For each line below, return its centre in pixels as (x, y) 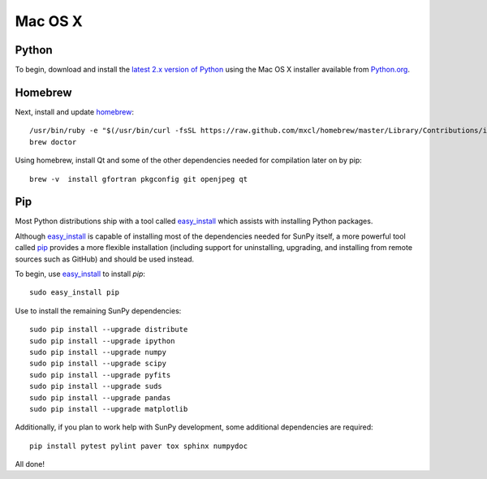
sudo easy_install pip (75, 293)
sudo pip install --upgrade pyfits (100, 375)
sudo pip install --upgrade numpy (98, 352)
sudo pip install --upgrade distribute (109, 330)
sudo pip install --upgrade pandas (100, 397)
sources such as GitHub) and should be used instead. (105, 259)
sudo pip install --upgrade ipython (102, 341)
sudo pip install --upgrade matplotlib (109, 409)
